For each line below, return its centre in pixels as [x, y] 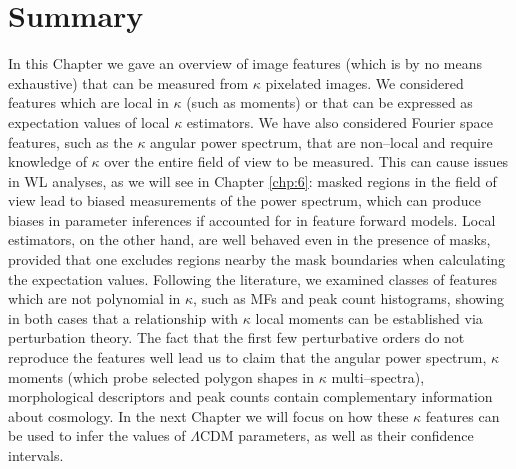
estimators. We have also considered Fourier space [339, 121]
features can [462, 415]
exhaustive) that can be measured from [128, 82]
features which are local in [88, 102]
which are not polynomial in [94, 298]
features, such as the [70, 141]
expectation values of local [89, 121]
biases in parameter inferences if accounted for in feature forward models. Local [252, 219]
